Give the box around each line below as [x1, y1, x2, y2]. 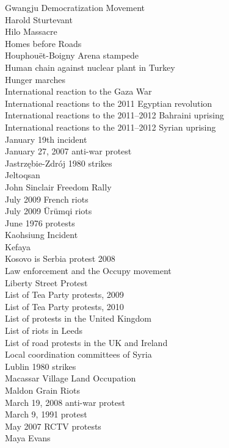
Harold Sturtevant [5, 13, 73, 26]
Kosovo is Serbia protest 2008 [5, 252, 115, 265]
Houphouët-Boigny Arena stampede [5, 49, 139, 62]
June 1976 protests [5, 216, 75, 229]
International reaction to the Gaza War [5, 85, 152, 98]
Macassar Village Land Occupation [5, 372, 136, 385]
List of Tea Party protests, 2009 [5, 288, 124, 301]
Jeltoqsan [5, 168, 40, 181]
